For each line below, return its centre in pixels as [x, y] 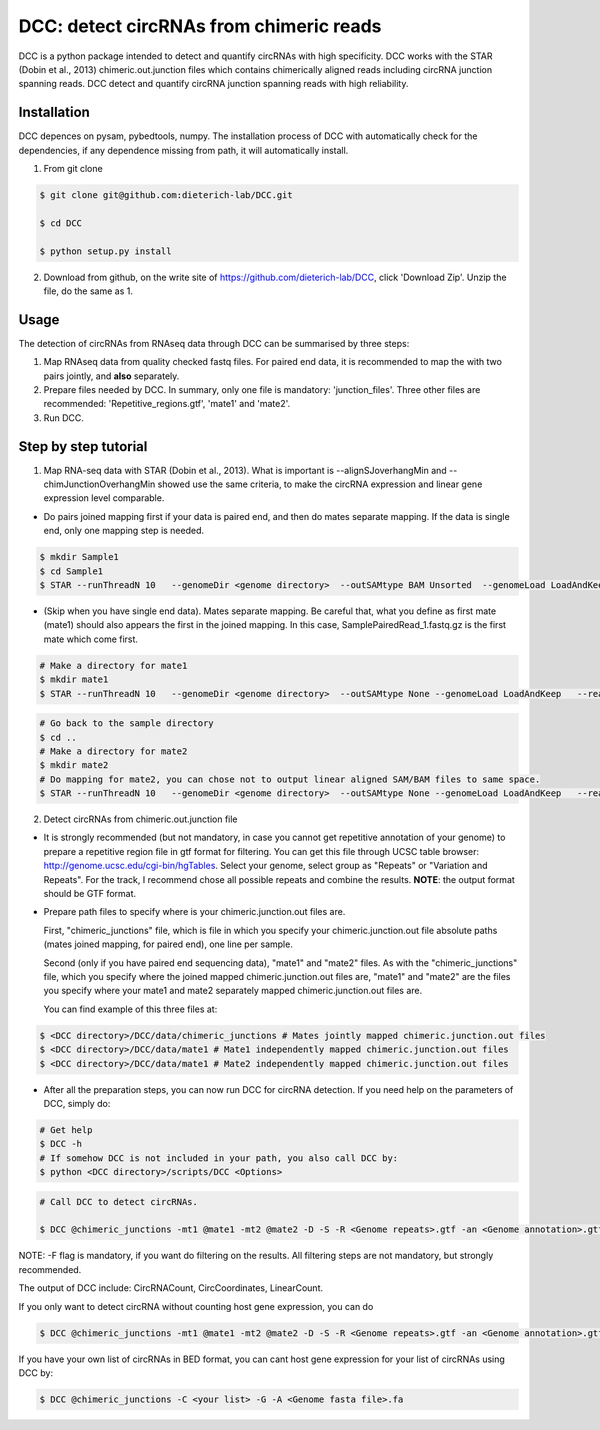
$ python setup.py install [105, 251]
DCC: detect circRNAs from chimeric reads [200, 26]
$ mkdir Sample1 [79, 557]
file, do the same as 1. [88, 291]
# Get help [66, 1129]
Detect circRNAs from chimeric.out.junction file [141, 819]
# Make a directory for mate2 [113, 751]
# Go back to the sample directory [126, 723]
